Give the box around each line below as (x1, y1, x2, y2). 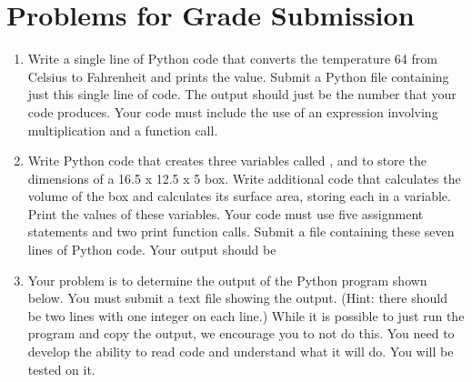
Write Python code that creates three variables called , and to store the (27, 151, 427, 170)
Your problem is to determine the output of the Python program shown (27, 270, 427, 289)
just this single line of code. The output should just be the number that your (27, 85, 457, 104)
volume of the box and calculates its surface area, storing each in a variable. (27, 186, 451, 206)
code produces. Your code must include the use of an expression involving (27, 102, 438, 121)
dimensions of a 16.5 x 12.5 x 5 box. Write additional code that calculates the (27, 168, 461, 187)
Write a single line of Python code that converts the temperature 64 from (27, 49, 437, 68)
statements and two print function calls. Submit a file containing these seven (27, 222, 455, 241)
